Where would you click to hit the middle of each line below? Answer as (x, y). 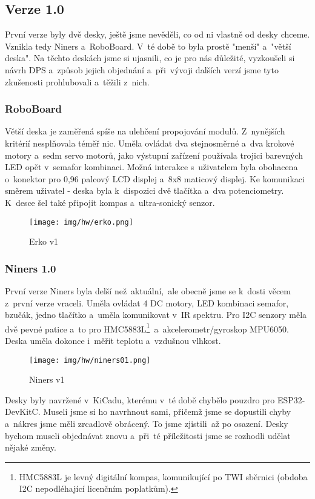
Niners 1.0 (31, 268)
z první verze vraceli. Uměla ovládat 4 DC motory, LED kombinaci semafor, (147, 302)
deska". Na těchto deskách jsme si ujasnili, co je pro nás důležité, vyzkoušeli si (150, 58)
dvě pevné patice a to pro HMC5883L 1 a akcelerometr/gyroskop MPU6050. (147, 328)
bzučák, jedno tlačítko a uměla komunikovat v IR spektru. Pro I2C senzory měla (156, 315)
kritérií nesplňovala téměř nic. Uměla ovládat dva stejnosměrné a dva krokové (150, 143)
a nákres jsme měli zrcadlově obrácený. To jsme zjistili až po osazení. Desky (147, 424)
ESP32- (291, 399)
